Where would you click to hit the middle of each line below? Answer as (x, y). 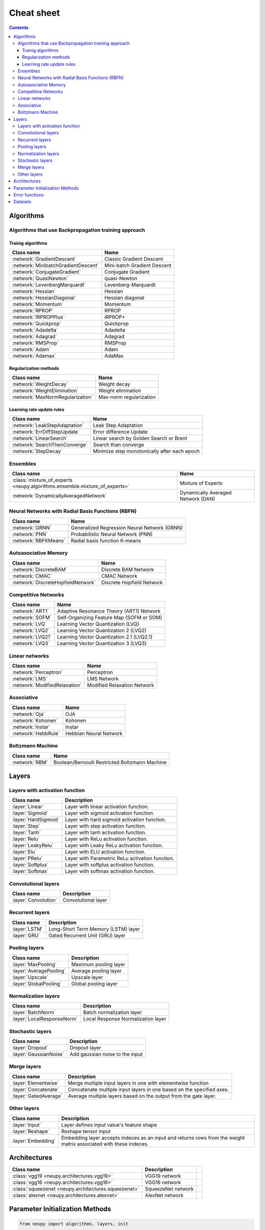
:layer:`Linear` (28, 807)
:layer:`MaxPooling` (34, 964)
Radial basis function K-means (106, 540)
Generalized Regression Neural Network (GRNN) (127, 527)
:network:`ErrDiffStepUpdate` (46, 432)
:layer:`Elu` (24, 852)
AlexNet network (164, 1196)
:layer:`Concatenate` (36, 1089)
